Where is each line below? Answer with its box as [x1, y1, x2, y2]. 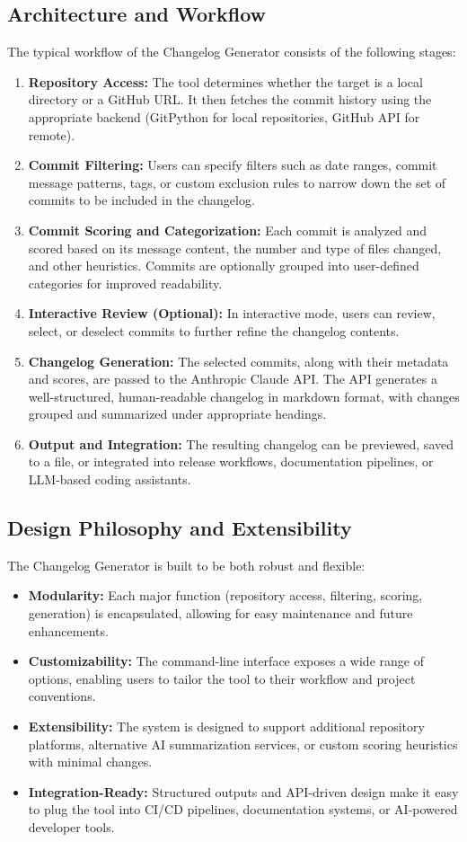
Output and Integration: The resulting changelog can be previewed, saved [28, 434, 454, 453]
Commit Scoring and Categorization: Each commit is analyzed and [28, 220, 427, 239]
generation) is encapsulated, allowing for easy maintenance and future [28, 604, 413, 623]
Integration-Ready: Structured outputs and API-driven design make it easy [28, 782, 459, 801]
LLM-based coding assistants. [28, 470, 191, 489]
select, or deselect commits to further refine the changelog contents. [28, 321, 400, 340]
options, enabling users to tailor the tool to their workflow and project [28, 669, 416, 687]
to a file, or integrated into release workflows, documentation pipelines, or [28, 452, 434, 471]
